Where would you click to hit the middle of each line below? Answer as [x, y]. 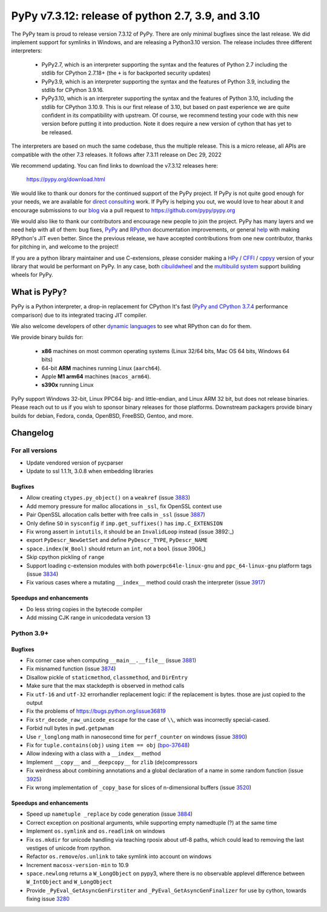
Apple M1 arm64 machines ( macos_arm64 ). [96, 376]
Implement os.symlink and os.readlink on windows [96, 831]
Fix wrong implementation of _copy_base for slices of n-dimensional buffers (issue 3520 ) [139, 787]
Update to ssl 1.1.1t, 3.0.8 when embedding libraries [90, 471]
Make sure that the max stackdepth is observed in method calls [105, 686]
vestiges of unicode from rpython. [69, 848]
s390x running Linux [68, 385]
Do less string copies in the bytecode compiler [84, 609]
